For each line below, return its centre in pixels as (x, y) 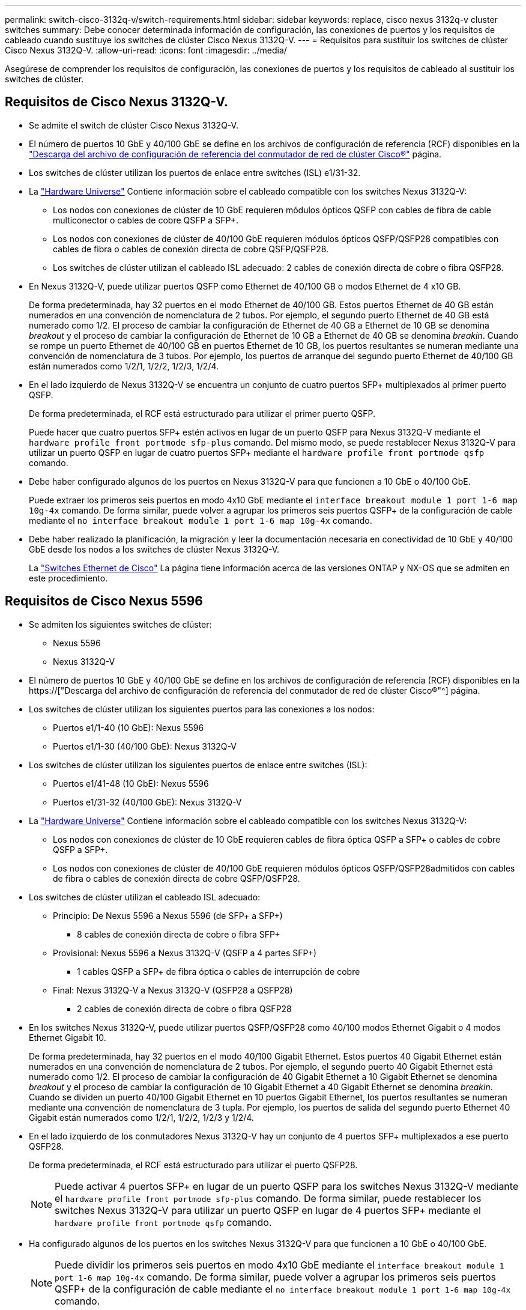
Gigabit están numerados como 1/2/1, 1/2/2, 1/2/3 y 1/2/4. (141, 1117)
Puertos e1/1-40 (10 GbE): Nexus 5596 (128, 727)
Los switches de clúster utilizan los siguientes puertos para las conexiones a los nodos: (202, 709)
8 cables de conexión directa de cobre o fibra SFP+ (179, 934)
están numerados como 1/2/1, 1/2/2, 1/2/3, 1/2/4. (124, 366)
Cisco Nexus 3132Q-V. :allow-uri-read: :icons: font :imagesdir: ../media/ (146, 50)
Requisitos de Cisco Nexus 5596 (104, 601)
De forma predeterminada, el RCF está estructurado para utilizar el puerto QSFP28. (193, 1165)
